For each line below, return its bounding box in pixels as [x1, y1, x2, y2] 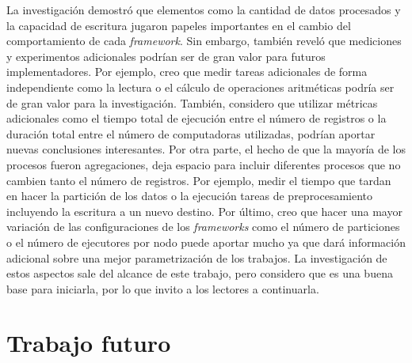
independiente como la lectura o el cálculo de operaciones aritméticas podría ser [6, 78, 395, 95]
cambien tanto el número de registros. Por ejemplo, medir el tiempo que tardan [6, 172, 391, 188]
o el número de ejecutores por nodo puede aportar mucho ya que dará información [6, 233, 406, 250]
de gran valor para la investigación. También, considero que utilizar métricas [6, 94, 378, 111]
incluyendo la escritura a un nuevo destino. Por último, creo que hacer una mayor [6, 202, 402, 219]
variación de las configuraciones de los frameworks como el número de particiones [6, 218, 400, 235]
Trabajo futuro [6, 327, 171, 359]
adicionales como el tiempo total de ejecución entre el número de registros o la [6, 110, 387, 127]
